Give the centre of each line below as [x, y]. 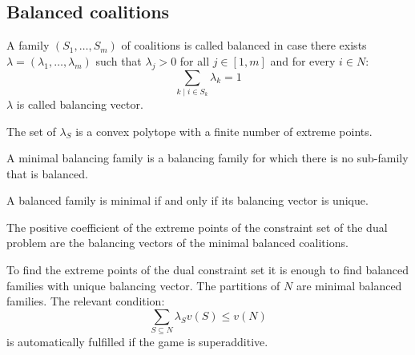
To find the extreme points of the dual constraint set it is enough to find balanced [208, 270]
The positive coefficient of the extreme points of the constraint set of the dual [197, 227]
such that [119, 60]
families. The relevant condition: [86, 301]
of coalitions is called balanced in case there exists [244, 45]
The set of [31, 131]
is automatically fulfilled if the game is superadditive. [137, 342]
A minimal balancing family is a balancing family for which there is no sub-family [207, 158]
